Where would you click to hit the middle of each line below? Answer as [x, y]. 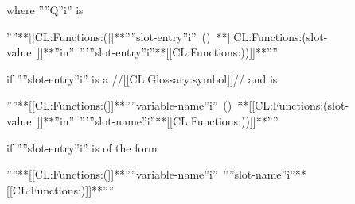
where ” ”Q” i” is [45, 10]
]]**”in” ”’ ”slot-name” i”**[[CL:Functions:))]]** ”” [158, 120]
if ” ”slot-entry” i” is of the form [82, 147]
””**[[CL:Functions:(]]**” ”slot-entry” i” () [109, 36]
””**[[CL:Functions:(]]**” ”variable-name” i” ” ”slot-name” [147, 174]
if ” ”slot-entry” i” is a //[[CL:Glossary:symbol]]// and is [142, 78]
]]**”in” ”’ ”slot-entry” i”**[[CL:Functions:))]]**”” [157, 52]
